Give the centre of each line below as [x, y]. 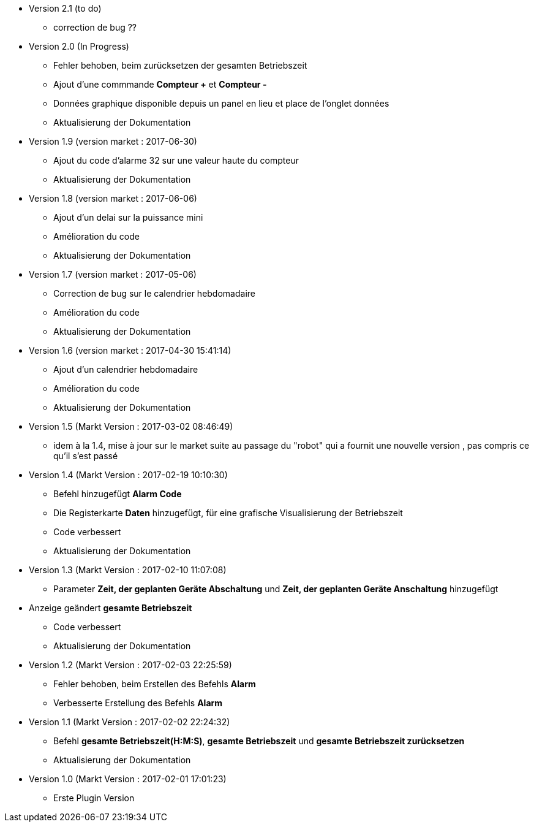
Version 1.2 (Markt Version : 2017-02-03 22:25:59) [130, 665]
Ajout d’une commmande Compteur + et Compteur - [160, 84]
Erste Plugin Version [94, 798]
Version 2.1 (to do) [65, 8]
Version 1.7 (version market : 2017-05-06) [113, 274]
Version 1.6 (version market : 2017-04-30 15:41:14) [130, 350]
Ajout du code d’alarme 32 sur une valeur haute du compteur [176, 160]
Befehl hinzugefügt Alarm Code [118, 494]
